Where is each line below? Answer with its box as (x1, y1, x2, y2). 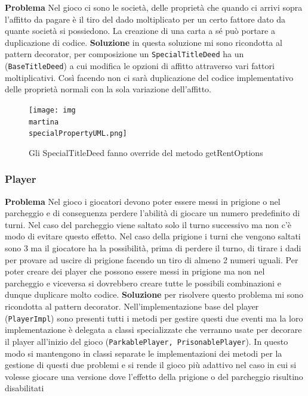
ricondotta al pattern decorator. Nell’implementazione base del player (5, 300, 259, 312)
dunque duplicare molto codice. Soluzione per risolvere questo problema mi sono (5, 288, 304, 301)
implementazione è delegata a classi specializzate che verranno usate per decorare (5, 323, 302, 336)
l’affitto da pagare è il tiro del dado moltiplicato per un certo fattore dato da (5, 13, 285, 25)
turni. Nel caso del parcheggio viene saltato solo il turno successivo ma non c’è (5, 218, 292, 230)
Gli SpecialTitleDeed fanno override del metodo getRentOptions (29, 146, 263, 158)
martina (29, 117, 59, 126)
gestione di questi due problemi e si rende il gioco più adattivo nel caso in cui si (5, 358, 297, 371)
